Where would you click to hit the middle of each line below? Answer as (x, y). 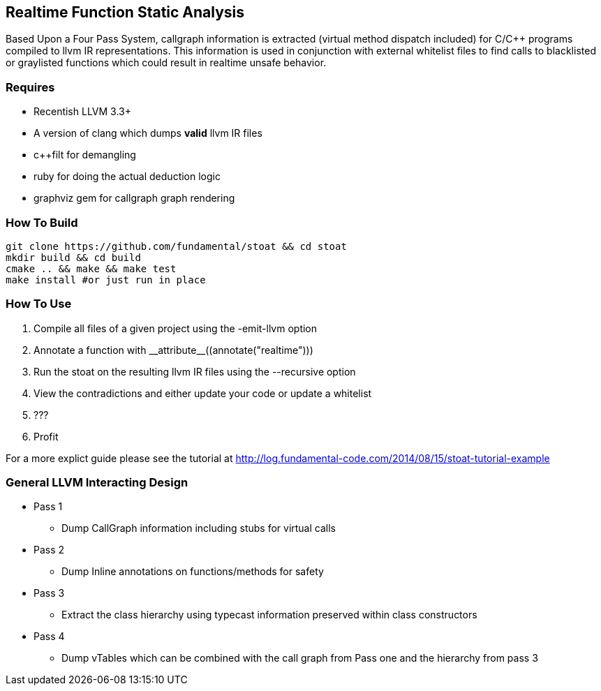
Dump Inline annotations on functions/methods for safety (193, 572)
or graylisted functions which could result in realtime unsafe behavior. (166, 63)
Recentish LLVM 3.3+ (82, 112)
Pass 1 (48, 507)
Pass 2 (49, 550)
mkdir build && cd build (73, 257)
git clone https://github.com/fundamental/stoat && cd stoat (176, 246)
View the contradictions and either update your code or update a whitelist (203, 393)
